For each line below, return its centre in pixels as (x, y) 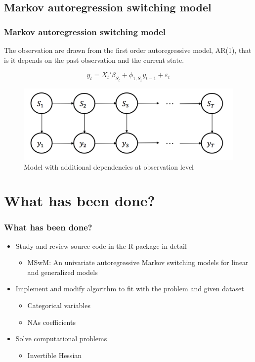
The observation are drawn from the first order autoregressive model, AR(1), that (128, 50)
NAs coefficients (51, 322)
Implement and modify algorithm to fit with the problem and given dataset (130, 289)
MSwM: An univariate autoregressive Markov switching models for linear (138, 262)
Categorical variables (59, 305)
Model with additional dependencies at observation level (109, 166)
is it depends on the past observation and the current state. (94, 60)
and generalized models (63, 272)
